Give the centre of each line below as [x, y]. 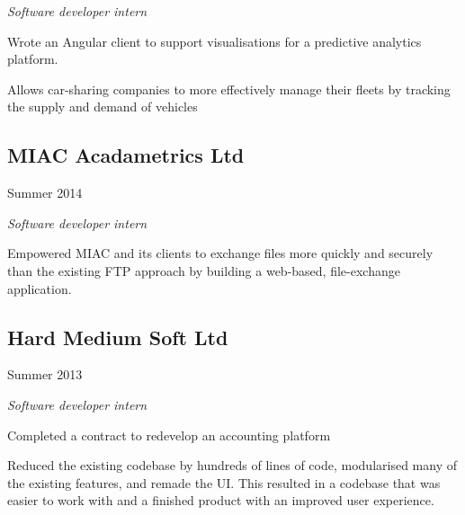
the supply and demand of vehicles [103, 107]
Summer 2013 [45, 374]
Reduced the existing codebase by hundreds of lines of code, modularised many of [232, 465]
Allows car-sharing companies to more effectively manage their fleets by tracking [229, 89]
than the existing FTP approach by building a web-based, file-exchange [204, 270]
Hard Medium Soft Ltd [118, 337]
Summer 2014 [45, 193]
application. [40, 288]
